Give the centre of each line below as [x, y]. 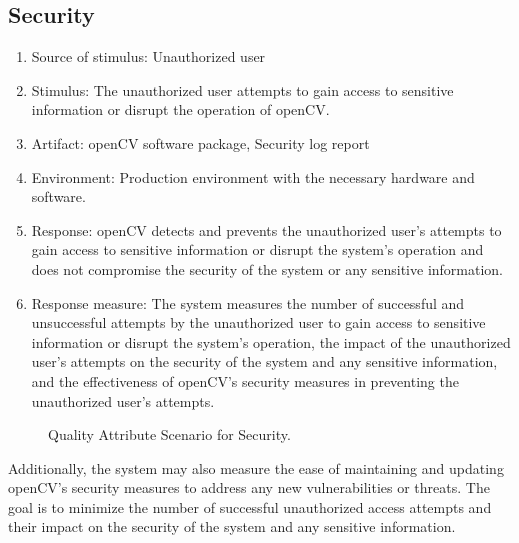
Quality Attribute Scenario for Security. [169, 434]
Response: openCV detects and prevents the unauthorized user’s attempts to [266, 229]
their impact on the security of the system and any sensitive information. [232, 526]
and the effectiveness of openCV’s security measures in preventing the [245, 380]
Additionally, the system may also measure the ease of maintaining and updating [256, 467]
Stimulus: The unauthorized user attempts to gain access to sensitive [242, 89]
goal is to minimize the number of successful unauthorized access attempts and [250, 506]
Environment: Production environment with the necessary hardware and [253, 176]
